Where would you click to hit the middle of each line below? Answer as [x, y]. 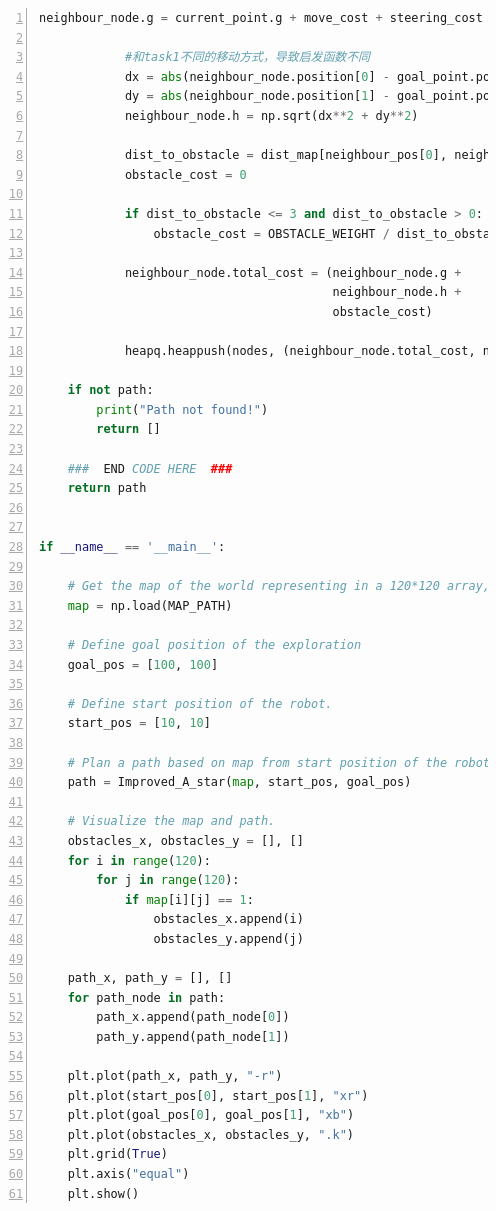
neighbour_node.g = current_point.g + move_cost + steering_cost [261, 18]
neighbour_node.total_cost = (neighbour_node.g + [293, 272]
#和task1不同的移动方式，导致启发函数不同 [247, 57]
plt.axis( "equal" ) [128, 1174]
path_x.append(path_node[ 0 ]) [193, 1017]
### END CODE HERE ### [150, 468]
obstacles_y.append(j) [228, 938]
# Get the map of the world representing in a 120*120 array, [279, 586]
